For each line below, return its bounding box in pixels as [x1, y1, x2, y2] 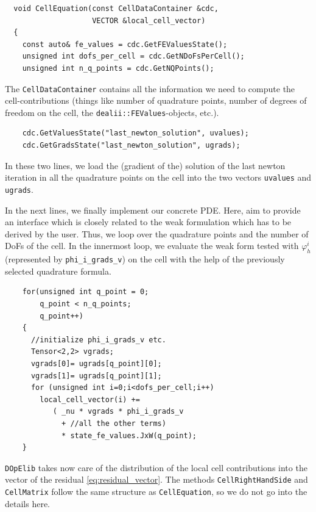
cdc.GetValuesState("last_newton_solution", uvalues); [22, 129, 249, 138]
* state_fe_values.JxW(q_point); [61, 431, 197, 440]
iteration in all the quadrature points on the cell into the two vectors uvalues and [5, 171, 312, 184]
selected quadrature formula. [5, 264, 111, 277]
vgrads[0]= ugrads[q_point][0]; [30, 359, 162, 368]
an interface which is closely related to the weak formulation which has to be [5, 215, 292, 228]
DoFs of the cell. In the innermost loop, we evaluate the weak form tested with [5, 239, 299, 252]
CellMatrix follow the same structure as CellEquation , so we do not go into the [5, 485, 307, 498]
